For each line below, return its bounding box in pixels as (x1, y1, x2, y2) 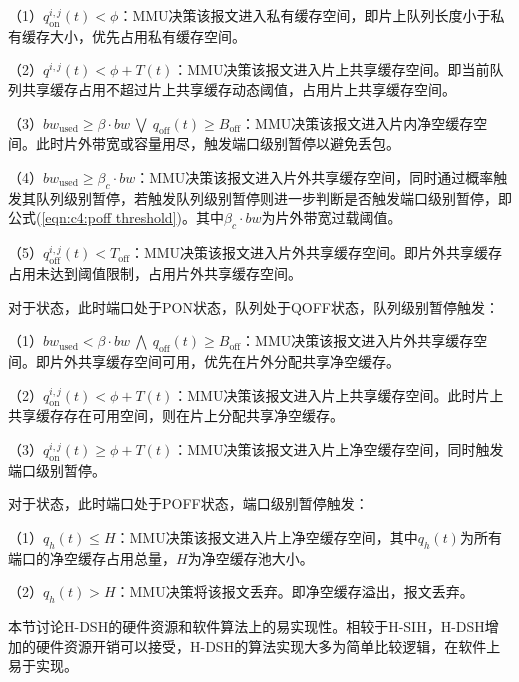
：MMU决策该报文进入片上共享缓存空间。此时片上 (173, 384, 504, 405)
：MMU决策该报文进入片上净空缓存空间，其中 (115, 526, 418, 547)
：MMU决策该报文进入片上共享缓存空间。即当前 (173, 59, 490, 80)
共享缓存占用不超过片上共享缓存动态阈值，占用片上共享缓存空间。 (21, 78, 456, 99)
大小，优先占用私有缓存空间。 (49, 25, 246, 46)
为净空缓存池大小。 (187, 547, 314, 568)
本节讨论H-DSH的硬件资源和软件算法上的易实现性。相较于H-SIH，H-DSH (8, 616, 485, 637)
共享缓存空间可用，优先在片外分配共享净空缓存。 (77, 350, 400, 371)
